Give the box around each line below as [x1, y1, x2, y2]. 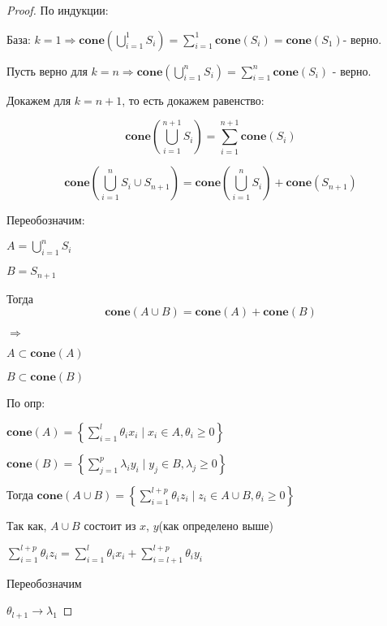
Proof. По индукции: [6, 2, 109, 18]
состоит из [84, 516, 136, 533]
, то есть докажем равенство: [122, 91, 264, 108]
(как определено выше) [158, 516, 273, 533]
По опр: [6, 394, 45, 411]
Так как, [6, 516, 47, 533]
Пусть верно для [6, 62, 88, 79]
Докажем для [6, 91, 71, 108]
